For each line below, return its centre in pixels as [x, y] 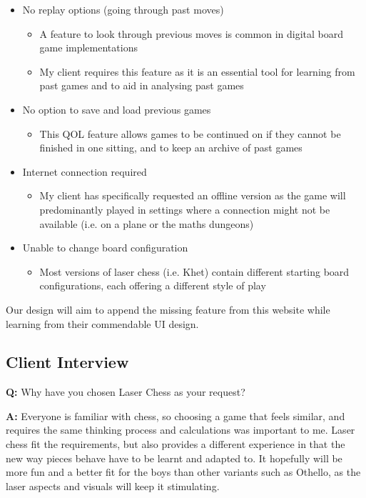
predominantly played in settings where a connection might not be [185, 209]
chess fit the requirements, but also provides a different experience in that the [176, 444]
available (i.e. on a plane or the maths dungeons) [147, 223]
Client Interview [67, 362]
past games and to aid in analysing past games [142, 85]
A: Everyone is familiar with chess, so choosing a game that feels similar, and [176, 415]
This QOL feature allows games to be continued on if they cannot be [190, 133]
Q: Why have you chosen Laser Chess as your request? [126, 392]
